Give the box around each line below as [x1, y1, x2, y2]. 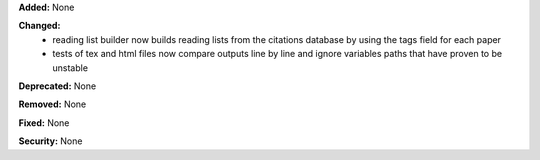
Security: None [18, 135, 83, 147]
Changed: [18, 20, 61, 32]
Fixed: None [18, 116, 70, 129]
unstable [52, 61, 89, 74]
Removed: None [18, 98, 87, 110]
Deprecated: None [18, 80, 97, 92]
